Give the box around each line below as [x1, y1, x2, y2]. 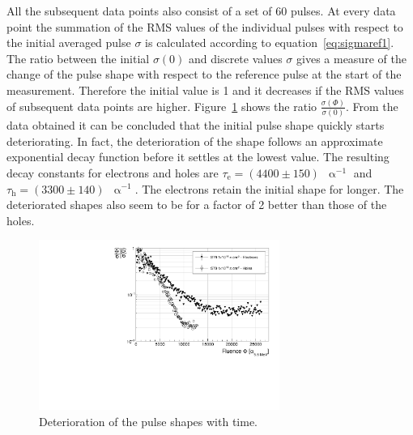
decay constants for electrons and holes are [6, 164, 219, 181]
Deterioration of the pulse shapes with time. [39, 412, 258, 429]
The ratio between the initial [6, 49, 150, 66]
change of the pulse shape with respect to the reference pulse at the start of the [6, 66, 402, 83]
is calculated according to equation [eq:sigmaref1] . [145, 34, 394, 51]
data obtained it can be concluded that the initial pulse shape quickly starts [6, 117, 385, 134]
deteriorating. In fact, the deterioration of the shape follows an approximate [6, 132, 383, 149]
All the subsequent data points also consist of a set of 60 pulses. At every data [6, 2, 396, 19]
